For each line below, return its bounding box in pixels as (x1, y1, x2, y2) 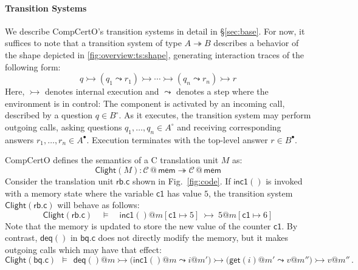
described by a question (5, 109, 93, 121)
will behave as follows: (57, 198, 140, 211)
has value (167, 186, 202, 199)
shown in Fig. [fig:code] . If (132, 174, 231, 187)
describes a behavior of (213, 36, 299, 49)
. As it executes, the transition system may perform (119, 109, 311, 121)
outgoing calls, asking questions (5, 120, 122, 133)
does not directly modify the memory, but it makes (98, 231, 289, 244)
